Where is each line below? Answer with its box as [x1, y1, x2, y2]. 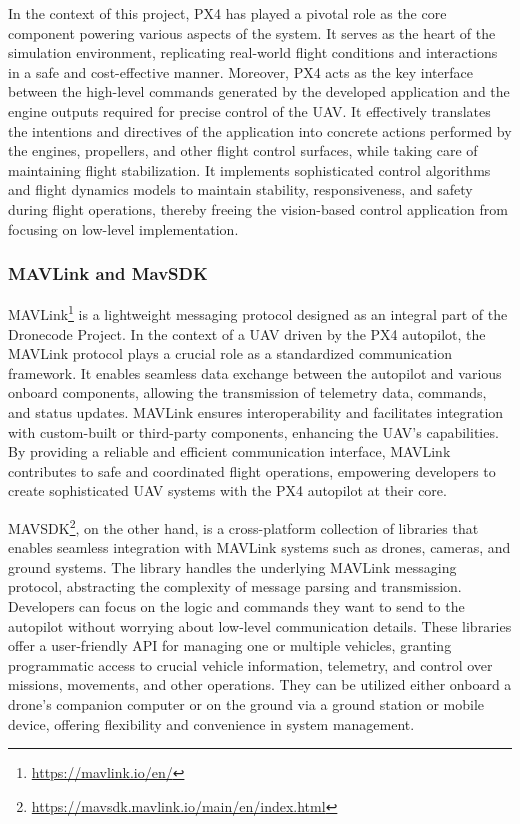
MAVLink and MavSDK [8, 261, 208, 286]
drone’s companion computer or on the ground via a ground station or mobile [8, 693, 485, 714]
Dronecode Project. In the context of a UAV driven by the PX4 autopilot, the [8, 323, 486, 344]
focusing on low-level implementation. [8, 218, 239, 239]
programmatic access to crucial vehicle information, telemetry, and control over [8, 654, 493, 675]
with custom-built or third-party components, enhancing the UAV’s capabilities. [8, 421, 499, 442]
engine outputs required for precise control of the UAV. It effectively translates [8, 100, 491, 121]
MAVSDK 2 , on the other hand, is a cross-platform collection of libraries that [8, 514, 479, 538]
